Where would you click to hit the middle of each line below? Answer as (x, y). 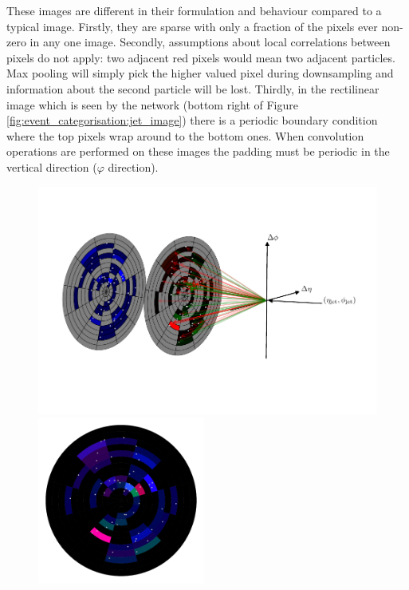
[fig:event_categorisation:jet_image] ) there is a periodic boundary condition (192, 120)
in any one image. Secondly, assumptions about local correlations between (210, 42)
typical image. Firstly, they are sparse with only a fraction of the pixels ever (192, 26)
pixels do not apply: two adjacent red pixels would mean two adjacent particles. (201, 57)
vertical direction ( (52, 166)
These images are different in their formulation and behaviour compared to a (194, 10)
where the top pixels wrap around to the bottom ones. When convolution (185, 135)
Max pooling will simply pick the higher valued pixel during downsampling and (200, 73)
